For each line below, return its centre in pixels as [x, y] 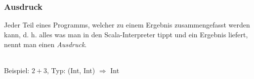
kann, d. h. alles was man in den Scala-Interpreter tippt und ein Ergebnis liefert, [126, 35]
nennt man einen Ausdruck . [45, 44]
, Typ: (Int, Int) [71, 70]
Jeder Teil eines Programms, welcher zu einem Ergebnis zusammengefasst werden [127, 25]
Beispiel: [17, 70]
